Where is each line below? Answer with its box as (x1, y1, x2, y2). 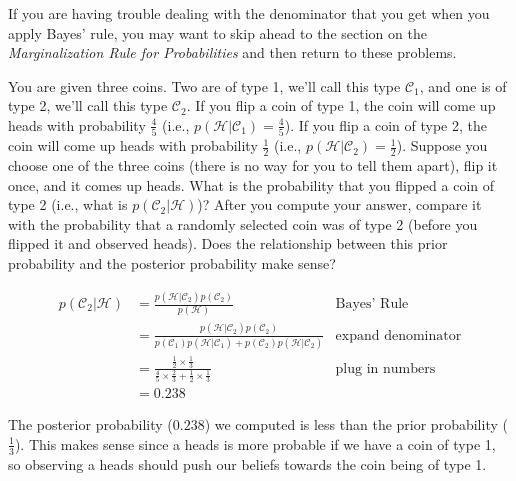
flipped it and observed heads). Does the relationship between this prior (8, 233, 448, 254)
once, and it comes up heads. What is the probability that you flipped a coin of (8, 174, 495, 195)
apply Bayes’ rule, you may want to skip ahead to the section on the (8, 22, 427, 43)
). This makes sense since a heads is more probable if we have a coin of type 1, (14, 433, 496, 454)
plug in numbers (335, 361, 436, 376)
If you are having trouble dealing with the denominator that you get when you (8, 3, 490, 23)
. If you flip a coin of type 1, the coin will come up (186, 95, 496, 116)
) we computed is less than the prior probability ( (204, 414, 508, 435)
